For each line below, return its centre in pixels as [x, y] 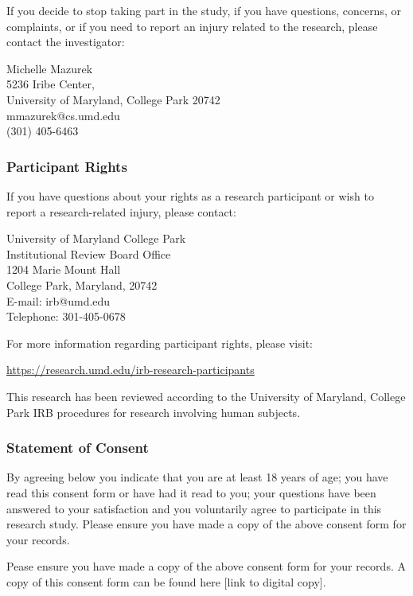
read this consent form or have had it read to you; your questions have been [191, 492]
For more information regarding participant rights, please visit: [160, 343]
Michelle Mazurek [50, 68]
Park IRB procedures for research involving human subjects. [154, 412]
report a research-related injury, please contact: [121, 211]
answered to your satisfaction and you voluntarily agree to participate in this [194, 508]
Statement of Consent [78, 448]
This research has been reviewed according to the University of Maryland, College [206, 396]
